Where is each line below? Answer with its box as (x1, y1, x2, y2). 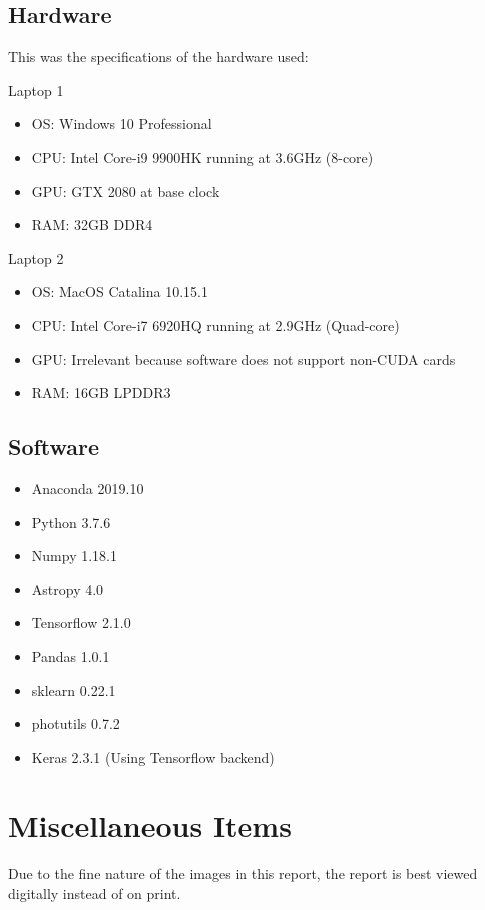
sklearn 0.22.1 (31, 679, 116, 700)
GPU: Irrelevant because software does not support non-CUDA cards (31, 348, 456, 369)
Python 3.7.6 (31, 511, 111, 532)
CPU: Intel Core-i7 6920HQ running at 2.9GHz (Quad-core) (31, 314, 400, 335)
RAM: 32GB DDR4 (31, 214, 153, 235)
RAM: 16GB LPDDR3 (31, 382, 171, 403)
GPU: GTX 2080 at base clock (31, 180, 220, 201)
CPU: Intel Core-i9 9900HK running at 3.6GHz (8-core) (31, 146, 374, 167)
